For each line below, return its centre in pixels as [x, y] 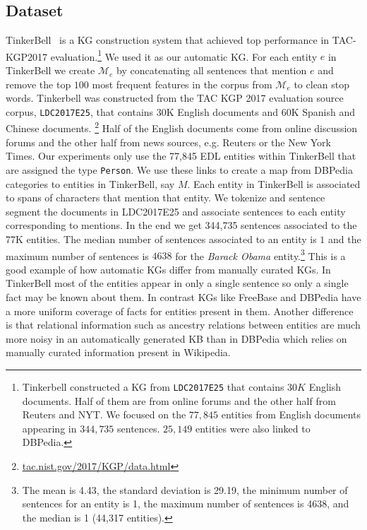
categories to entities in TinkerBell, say [90, 183]
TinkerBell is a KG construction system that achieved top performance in [168, 40]
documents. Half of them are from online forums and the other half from [179, 400]
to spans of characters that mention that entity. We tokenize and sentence [166, 198]
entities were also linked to [253, 428]
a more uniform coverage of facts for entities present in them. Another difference [180, 311]
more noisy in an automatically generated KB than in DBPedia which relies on [176, 338]
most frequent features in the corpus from [182, 84]
